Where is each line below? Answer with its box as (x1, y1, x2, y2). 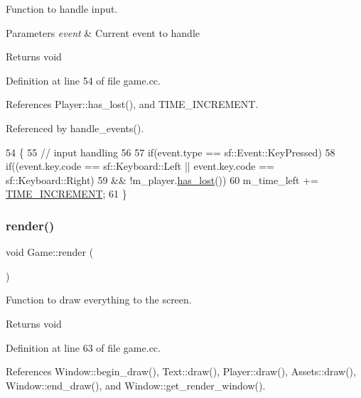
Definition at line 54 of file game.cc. (6, 72, 161, 87)
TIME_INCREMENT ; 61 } (6, 186, 127, 201)
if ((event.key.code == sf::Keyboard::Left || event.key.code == (6, 158, 274, 173)
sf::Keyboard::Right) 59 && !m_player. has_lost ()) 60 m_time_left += (6, 172, 318, 187)
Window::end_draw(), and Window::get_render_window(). (6, 377, 266, 392)
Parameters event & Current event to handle (6, 25, 200, 40)
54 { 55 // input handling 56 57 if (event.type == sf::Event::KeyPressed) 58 (6, 144, 335, 159)
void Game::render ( (6, 244, 94, 259)
